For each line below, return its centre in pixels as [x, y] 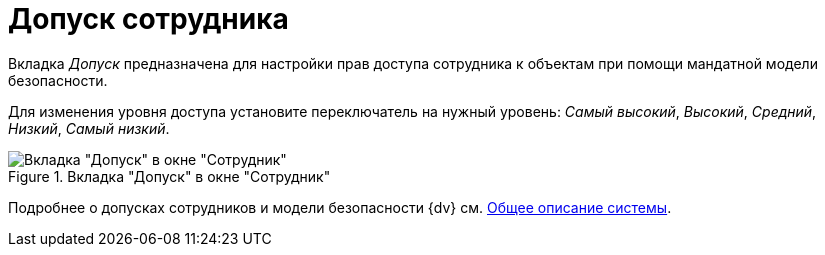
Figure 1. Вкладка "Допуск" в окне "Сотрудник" [169, 176]
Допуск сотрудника [148, 19]
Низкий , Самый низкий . [89, 128]
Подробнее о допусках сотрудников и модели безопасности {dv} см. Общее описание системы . [340, 207]
